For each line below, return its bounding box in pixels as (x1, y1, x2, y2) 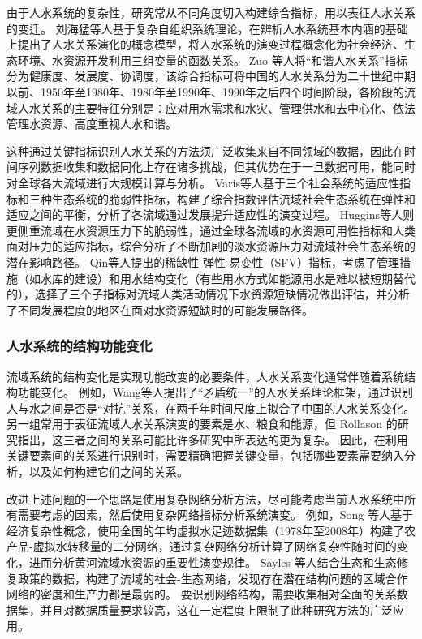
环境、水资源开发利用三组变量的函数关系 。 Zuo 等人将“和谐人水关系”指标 (17, 51, 407, 68)
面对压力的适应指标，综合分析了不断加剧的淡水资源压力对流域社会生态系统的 (6, 238, 416, 255)
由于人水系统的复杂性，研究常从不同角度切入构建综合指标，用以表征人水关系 (6, 4, 416, 20)
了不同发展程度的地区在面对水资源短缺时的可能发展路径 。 (6, 301, 313, 318)
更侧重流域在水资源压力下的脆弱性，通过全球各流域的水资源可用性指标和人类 (6, 221, 416, 238)
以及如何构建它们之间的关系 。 (28, 463, 188, 480)
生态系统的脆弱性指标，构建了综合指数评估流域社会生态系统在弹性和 (51, 190, 416, 207)
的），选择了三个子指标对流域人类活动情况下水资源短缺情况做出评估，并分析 (6, 285, 410, 302)
